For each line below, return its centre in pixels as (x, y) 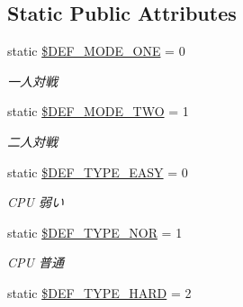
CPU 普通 (36, 262)
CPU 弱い (36, 202)
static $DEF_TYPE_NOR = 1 (95, 232)
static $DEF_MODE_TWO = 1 (98, 111)
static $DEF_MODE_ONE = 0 (96, 51)
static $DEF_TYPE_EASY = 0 (98, 172)
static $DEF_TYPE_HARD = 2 (99, 292)
